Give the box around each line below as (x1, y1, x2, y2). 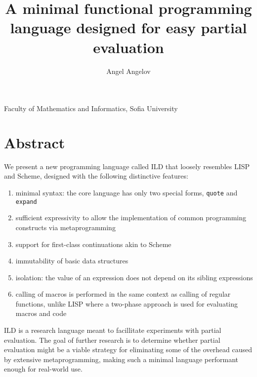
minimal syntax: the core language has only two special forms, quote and (15, 188, 238, 197)
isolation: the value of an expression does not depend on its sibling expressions (15, 272, 253, 282)
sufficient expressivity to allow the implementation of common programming (15, 212, 247, 223)
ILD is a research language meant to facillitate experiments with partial (4, 325, 221, 335)
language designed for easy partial (10, 17, 247, 38)
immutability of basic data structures (15, 255, 128, 266)
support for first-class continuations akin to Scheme (15, 239, 171, 249)
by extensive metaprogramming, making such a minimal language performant (4, 354, 238, 364)
